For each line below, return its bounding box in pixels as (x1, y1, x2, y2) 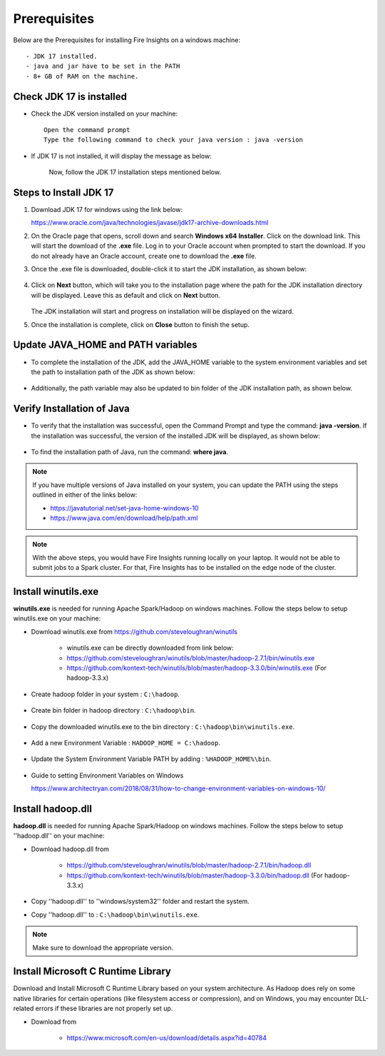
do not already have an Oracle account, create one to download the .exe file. (31, 251, 257, 260)
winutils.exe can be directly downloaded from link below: (66, 643, 235, 653)
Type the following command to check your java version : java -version (43, 136, 303, 144)
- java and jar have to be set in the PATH (26, 62, 180, 71)
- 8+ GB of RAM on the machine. (26, 72, 139, 80)
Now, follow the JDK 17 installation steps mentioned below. (48, 168, 221, 176)
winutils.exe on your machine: (13, 614, 101, 623)
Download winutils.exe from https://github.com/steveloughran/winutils (31, 627, 238, 635)
